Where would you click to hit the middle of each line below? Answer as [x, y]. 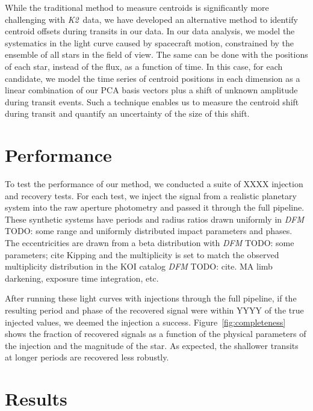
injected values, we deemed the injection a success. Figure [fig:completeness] [145, 322]
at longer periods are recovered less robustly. [87, 357]
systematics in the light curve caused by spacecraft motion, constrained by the [150, 42]
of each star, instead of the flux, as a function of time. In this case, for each [144, 66]
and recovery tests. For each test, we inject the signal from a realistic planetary [151, 195]
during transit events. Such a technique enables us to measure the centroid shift [152, 101]
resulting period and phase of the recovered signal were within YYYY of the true [154, 310]
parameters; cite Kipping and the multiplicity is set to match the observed [142, 254]
